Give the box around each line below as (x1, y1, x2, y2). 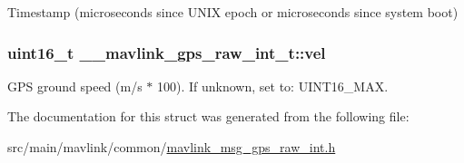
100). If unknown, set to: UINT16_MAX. (156, 76, 389, 95)
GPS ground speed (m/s (7, 76, 143, 95)
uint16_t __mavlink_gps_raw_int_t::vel (7, 41, 326, 63)
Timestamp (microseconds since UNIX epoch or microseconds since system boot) (7, 3, 459, 21)
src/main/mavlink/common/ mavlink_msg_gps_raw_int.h (7, 138, 336, 156)
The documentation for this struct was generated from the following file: (7, 107, 410, 126)
